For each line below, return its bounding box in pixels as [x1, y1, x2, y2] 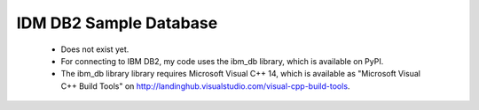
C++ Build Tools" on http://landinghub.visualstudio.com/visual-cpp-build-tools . [60, 80, 350, 92]
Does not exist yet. [60, 44, 130, 55]
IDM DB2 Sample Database [16, 13, 218, 33]
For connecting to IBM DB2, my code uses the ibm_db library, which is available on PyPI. [60, 55, 384, 66]
